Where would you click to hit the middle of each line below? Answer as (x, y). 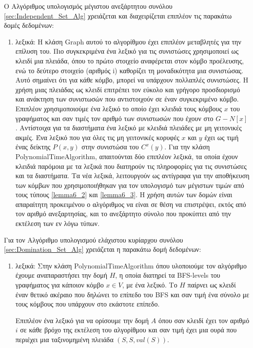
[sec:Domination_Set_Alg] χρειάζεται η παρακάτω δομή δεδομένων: (103, 249)
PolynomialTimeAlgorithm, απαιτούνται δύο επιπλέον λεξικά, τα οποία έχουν (126, 156)
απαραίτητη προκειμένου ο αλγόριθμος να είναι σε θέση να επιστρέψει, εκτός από (131, 204)
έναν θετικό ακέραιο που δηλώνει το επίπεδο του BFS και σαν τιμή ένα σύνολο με (132, 294)
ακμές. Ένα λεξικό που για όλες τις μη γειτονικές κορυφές (97, 137)
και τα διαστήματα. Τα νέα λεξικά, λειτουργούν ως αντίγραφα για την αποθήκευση (132, 175)
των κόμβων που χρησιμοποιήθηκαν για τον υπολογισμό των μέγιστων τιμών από (130, 185)
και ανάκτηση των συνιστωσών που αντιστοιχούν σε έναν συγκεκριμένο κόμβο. (127, 99)
